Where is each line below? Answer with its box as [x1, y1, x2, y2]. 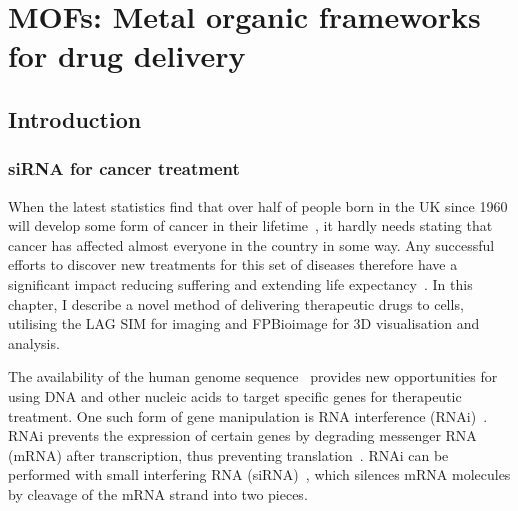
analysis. [8, 332, 60, 353]
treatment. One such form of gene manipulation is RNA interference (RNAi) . [8, 405, 488, 426]
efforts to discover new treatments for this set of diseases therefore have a [8, 254, 458, 275]
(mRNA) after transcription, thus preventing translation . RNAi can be [8, 444, 449, 465]
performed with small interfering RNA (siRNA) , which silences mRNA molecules [8, 464, 511, 485]
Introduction [8, 103, 142, 134]
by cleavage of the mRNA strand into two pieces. [8, 483, 308, 504]
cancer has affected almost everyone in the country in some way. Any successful [8, 234, 495, 255]
